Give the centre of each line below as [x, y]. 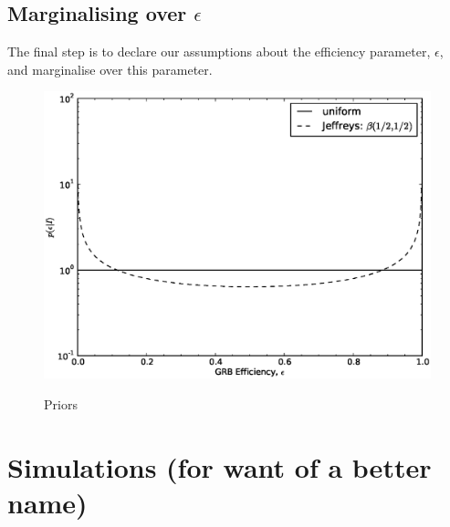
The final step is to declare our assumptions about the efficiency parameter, [219, 52]
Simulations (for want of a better [220, 466]
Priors [61, 404]
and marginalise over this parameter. [110, 69]
